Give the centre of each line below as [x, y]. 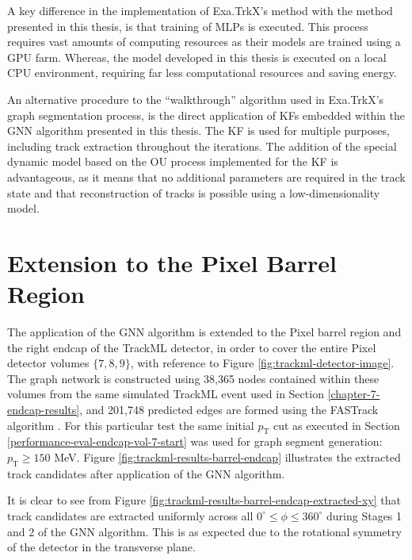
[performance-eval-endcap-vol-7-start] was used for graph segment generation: [195, 441]
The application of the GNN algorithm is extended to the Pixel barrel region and [204, 332]
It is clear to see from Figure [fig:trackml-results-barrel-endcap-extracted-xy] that [204, 500]
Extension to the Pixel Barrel [172, 262]
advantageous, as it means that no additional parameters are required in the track [206, 176]
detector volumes [48, 363]
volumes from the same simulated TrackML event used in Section [166, 394]
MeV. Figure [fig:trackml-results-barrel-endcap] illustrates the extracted [227, 456]
